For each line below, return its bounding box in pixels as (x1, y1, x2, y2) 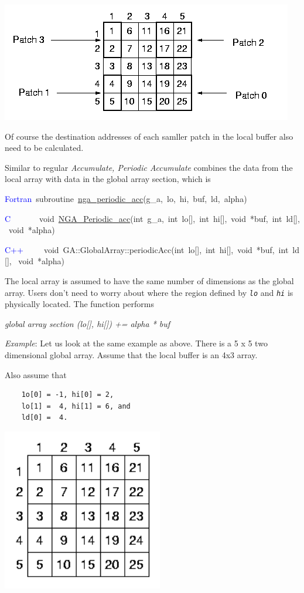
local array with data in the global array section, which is (5, 173, 211, 185)
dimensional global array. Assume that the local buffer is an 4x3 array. (5, 348, 258, 360)
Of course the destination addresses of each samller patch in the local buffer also (5, 130, 293, 142)
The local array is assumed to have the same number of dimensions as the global (5, 274, 294, 287)
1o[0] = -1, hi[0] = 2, (21, 390, 114, 399)
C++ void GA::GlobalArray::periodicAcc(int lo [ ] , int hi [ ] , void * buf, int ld (5, 243, 300, 255)
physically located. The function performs (5, 298, 154, 310)
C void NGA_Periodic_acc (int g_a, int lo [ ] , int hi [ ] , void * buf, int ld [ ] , (5, 212, 300, 224)
